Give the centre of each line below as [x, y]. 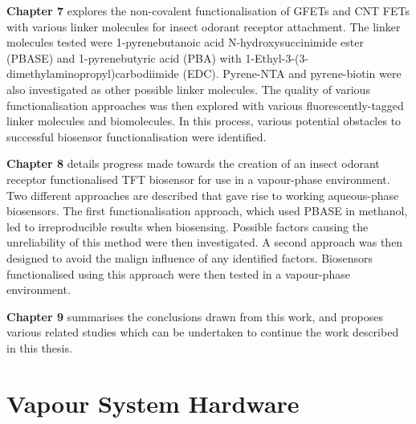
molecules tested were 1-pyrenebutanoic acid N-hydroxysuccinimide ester [185, 42]
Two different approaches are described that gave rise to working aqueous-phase [203, 195]
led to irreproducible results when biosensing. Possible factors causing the [188, 226]
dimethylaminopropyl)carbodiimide [93, 73]
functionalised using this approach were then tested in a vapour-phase [178, 273]
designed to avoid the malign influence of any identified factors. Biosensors [190, 257]
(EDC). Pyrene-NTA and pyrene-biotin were [292, 73]
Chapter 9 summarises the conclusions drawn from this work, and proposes [195, 316]
